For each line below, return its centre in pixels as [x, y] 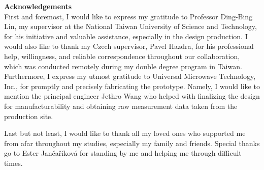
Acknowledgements [38, 6]
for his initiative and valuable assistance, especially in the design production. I [126, 36]
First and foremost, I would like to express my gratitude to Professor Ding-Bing [128, 16]
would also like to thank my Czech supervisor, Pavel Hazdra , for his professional [129, 46]
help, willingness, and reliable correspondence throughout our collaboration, [122, 56]
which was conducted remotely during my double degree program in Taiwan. [123, 66]
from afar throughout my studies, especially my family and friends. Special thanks [132, 143]
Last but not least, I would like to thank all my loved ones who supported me [125, 133]
